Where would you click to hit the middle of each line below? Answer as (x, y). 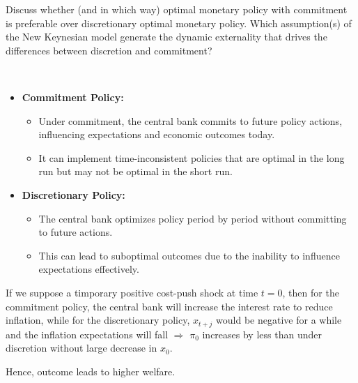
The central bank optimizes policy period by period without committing (193, 218)
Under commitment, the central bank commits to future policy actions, (190, 120)
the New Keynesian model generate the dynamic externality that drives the (166, 37)
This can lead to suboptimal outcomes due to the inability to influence (189, 255)
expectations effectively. (89, 269)
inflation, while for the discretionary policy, (98, 320)
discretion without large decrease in (81, 348)
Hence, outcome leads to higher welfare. (91, 371)
